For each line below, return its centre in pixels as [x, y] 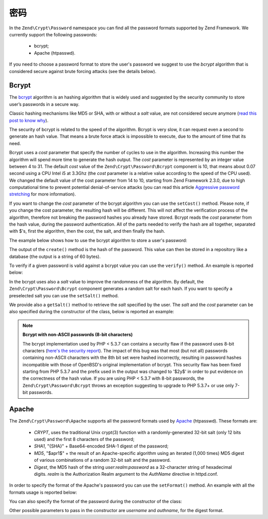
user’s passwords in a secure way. [44, 104]
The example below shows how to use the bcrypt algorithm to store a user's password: [98, 240]
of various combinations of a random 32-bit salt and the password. [102, 460]
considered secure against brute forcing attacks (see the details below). [83, 71]
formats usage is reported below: [43, 492]
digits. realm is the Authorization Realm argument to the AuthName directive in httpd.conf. [126, 474]
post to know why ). [29, 120]
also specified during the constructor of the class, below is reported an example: [92, 312]
